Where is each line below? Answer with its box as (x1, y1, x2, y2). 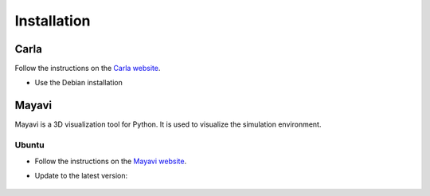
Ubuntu (14, 139, 45, 151)
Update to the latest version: (34, 171, 127, 180)
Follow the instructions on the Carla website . (14, 64, 161, 73)
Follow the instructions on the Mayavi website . (34, 156, 187, 166)
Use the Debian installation (34, 78, 123, 88)
